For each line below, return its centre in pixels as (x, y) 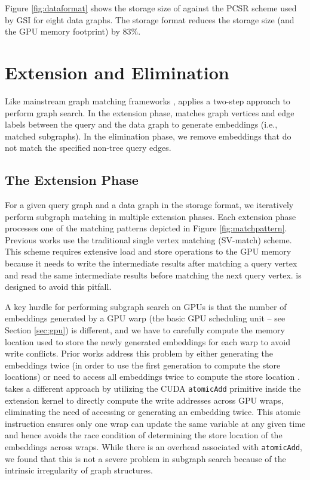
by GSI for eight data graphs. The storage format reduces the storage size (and (150, 19)
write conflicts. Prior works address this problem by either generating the (139, 353)
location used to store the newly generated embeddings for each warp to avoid (148, 341)
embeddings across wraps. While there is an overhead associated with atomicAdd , (154, 447)
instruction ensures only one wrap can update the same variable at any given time (155, 423)
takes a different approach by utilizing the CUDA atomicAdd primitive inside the (153, 388)
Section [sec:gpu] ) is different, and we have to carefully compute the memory (145, 330)
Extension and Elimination (117, 72)
